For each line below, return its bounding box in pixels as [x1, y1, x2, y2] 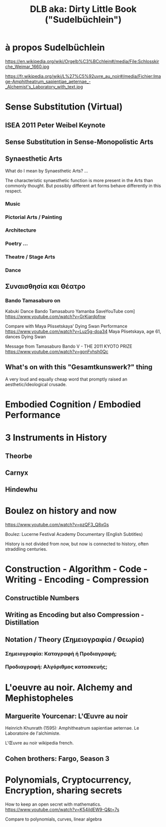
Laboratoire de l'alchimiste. [5, 730, 61, 736]
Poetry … [5, 240, 28, 247]
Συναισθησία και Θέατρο [5, 282, 86, 291]
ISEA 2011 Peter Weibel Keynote [5, 121, 106, 129]
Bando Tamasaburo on [5, 297, 60, 304]
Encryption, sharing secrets [5, 785, 122, 796]
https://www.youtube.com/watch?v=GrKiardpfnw [5, 314, 106, 319]
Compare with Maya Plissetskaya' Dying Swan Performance [5, 323, 128, 329]
